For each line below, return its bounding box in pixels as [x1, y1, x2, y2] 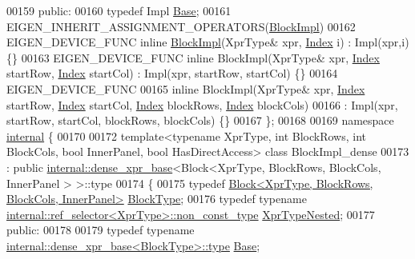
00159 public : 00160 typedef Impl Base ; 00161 [6, 2, 232, 18]
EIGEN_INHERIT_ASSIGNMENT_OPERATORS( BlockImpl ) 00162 [6, 18, 356, 34]
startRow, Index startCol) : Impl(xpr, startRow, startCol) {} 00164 [6, 65, 338, 82]
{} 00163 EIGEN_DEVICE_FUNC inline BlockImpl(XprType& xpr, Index [6, 49, 380, 66]
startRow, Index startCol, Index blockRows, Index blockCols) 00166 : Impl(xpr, [6, 96, 398, 113]
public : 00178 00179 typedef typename [6, 221, 195, 238]
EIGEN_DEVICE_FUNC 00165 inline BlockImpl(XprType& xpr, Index [6, 80, 365, 97]
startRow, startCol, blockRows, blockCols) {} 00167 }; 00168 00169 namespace [6, 112, 394, 129]
